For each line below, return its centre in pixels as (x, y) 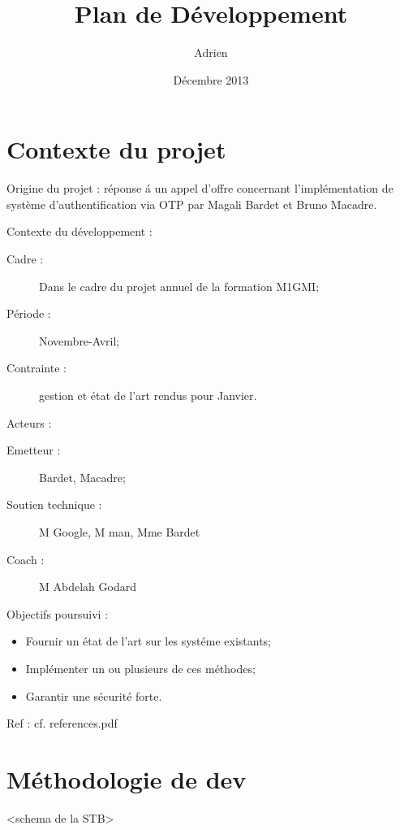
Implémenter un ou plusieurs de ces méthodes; (140, 668)
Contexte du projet (116, 149)
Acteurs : (29, 422)
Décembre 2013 (211, 79)
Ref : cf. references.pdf (62, 723)
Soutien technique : (54, 504)
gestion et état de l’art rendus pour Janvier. (148, 395)
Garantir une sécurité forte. (94, 695)
